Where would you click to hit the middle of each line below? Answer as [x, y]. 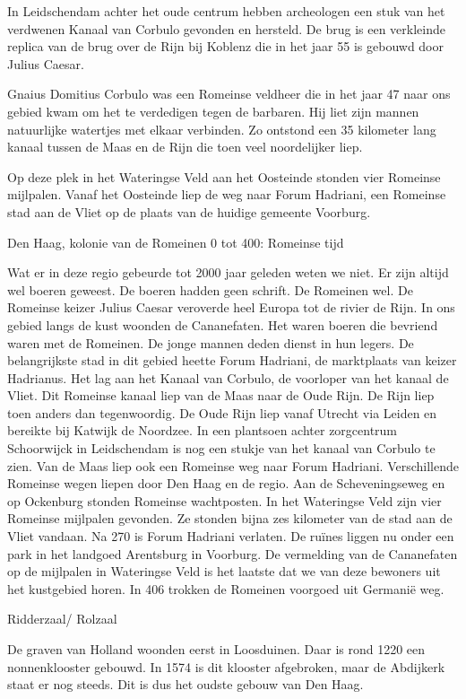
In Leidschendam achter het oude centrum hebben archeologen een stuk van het [226, 11]
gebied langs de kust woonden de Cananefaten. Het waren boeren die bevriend [223, 324]
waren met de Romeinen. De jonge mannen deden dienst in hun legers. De [211, 342]
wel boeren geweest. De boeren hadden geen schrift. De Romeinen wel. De [210, 289]
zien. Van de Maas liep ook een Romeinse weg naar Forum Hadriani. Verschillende [233, 465]
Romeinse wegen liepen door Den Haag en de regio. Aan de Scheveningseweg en [226, 483]
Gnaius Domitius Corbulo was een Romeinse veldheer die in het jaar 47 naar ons [229, 94]
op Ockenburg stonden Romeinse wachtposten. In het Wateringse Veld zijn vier [224, 500]
